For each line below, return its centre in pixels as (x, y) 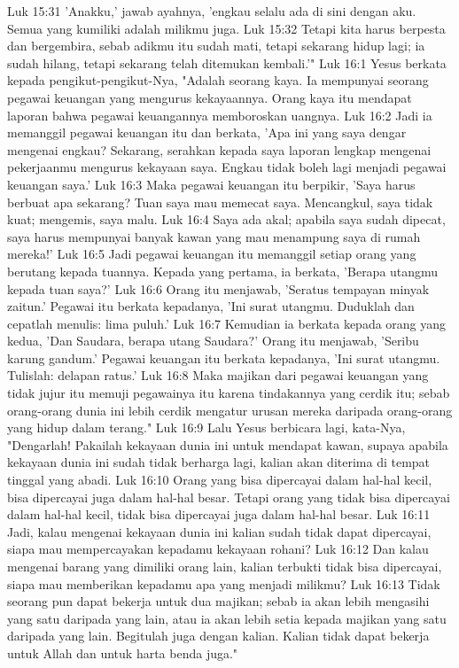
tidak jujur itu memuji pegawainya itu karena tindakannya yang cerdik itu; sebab (229, 393)
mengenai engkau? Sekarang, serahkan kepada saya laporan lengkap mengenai (219, 149)
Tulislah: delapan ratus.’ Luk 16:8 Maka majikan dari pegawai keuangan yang (218, 375)
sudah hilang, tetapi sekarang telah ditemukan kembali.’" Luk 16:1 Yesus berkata (227, 62)
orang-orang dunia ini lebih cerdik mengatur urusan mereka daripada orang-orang (230, 410)
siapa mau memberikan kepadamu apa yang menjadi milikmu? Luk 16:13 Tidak (224, 583)
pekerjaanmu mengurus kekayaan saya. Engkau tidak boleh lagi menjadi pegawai (227, 167)
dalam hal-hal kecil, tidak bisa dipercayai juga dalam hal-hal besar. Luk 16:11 (219, 514)
